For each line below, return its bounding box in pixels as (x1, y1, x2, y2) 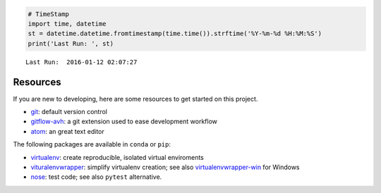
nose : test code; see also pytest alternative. (30, 173, 162, 181)
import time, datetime (28, 20, 107, 27)
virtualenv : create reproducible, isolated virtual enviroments (30, 153, 205, 161)
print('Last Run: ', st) (28, 39, 114, 47)
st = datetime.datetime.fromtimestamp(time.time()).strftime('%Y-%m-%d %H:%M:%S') (28, 30, 322, 38)
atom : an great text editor (30, 127, 105, 135)
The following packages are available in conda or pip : (13, 140, 171, 149)
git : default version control (30, 108, 107, 116)
